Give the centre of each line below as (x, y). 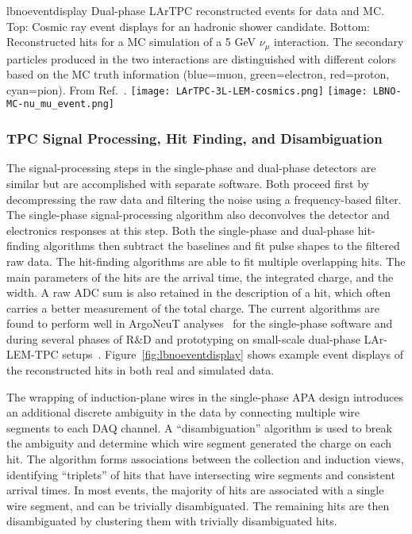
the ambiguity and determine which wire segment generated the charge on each (199, 443)
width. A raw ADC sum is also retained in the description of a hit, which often (199, 292)
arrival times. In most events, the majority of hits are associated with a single (195, 490)
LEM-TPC (33, 354)
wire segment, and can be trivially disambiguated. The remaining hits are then (198, 505)
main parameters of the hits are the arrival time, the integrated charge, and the (200, 277)
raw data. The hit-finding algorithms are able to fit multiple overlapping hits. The (206, 261)
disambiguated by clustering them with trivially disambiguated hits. (172, 521)
